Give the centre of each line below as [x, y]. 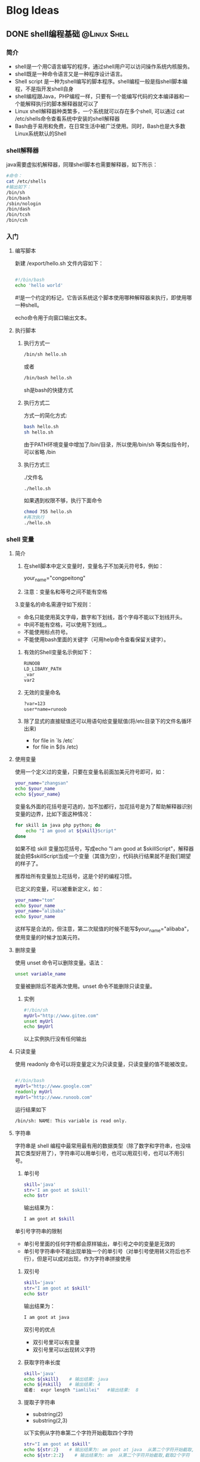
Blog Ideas [33, 10]
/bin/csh [17, 220]
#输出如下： [19, 187]
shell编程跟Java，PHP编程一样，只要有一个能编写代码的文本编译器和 [99, 96]
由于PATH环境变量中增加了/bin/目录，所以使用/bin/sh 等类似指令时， [108, 444]
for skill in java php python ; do [57, 826]
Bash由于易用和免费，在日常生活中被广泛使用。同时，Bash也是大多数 [100, 126]
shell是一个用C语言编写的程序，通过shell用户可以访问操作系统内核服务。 [104, 66]
